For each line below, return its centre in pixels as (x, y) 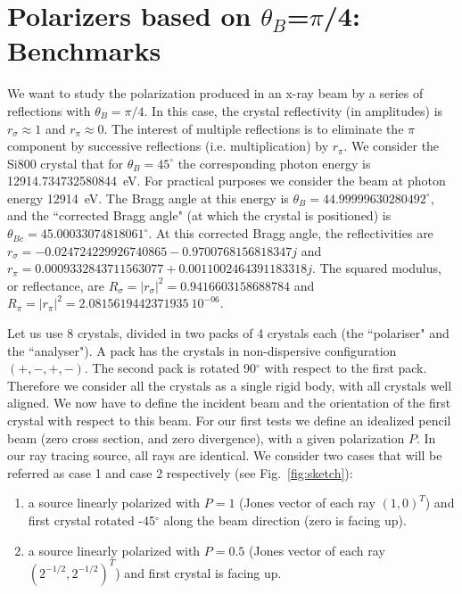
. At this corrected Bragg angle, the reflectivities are (291, 233)
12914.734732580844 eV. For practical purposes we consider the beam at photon (227, 181)
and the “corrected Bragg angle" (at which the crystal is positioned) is (199, 215)
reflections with (49, 110)
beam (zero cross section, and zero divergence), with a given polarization (206, 437)
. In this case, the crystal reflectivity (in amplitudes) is (293, 110)
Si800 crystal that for (66, 163)
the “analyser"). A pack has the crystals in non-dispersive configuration (202, 350)
